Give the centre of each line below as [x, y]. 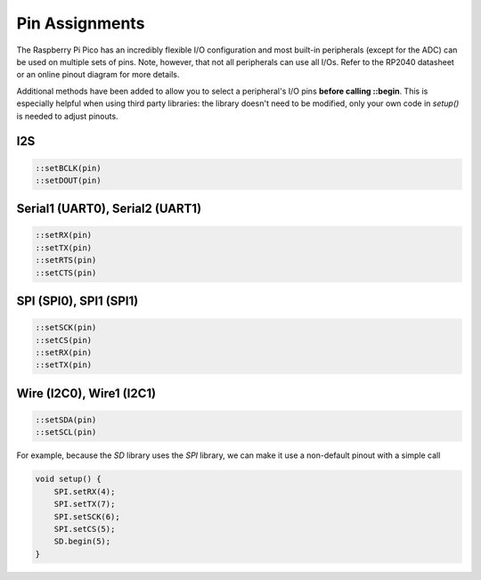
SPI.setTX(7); [85, 504]
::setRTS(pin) [66, 260]
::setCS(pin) [64, 340]
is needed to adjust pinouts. [68, 116]
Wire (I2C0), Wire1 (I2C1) [86, 393]
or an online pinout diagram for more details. [98, 75]
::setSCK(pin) [66, 328]
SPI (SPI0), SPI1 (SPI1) [77, 302]
